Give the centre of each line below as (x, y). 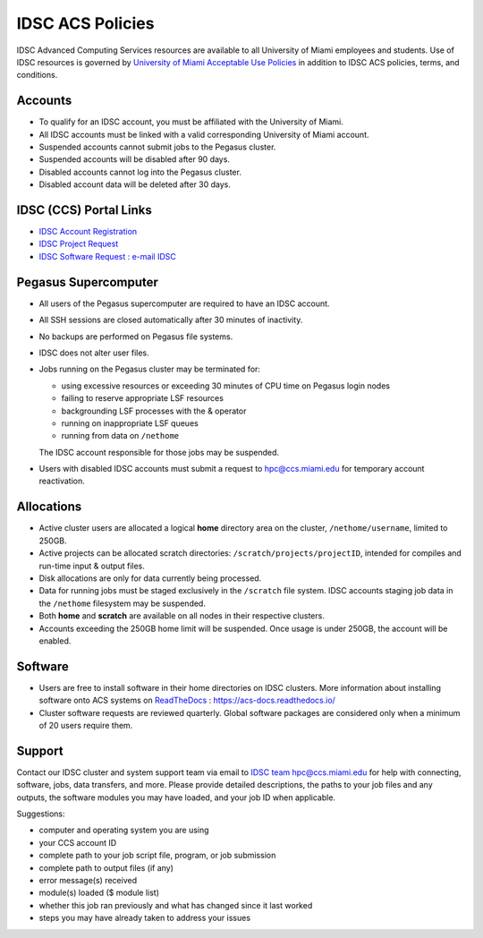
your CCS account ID (78, 842)
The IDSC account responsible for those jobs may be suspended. (159, 452)
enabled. (55, 641)
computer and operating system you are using (124, 830)
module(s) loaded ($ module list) (99, 893)
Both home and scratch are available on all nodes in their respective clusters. (182, 616)
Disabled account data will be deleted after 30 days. (135, 184)
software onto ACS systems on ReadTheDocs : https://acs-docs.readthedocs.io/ (187, 700)
